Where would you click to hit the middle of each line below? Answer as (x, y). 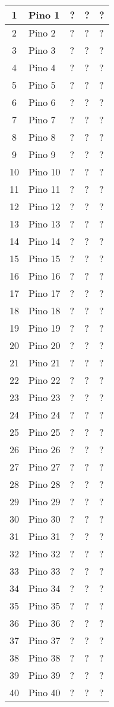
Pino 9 (42, 154)
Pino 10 (45, 172)
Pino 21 (45, 362)
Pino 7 (42, 119)
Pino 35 (45, 606)
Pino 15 (45, 258)
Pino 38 (45, 658)
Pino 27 (45, 467)
